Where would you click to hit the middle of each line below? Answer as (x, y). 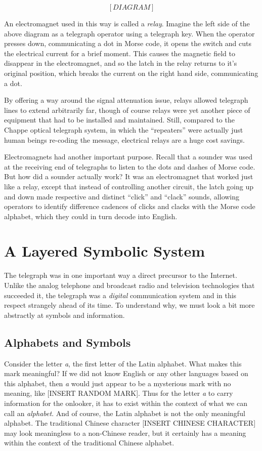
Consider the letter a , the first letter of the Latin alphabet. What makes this (123, 363)
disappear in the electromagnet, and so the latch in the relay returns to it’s (121, 63)
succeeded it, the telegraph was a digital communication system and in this (120, 295)
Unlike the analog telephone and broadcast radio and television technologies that (129, 285)
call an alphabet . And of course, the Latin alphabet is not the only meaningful (125, 413)
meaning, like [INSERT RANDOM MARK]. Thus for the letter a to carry (119, 393)
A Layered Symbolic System (104, 251)
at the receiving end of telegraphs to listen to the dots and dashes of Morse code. (130, 166)
